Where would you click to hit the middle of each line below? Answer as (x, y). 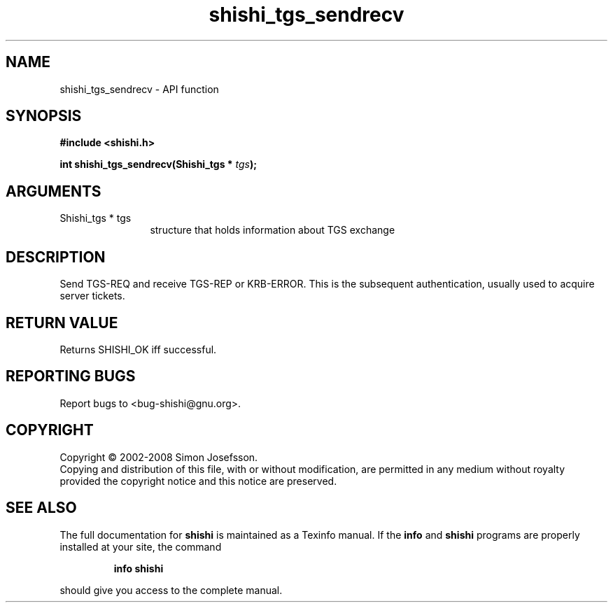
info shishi (139, 568)
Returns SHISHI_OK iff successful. (138, 349)
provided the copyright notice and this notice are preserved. (198, 481)
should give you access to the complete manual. (171, 590)
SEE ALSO (41, 508)
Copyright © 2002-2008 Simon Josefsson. (159, 457)
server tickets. (92, 296)
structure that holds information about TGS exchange (273, 230)
